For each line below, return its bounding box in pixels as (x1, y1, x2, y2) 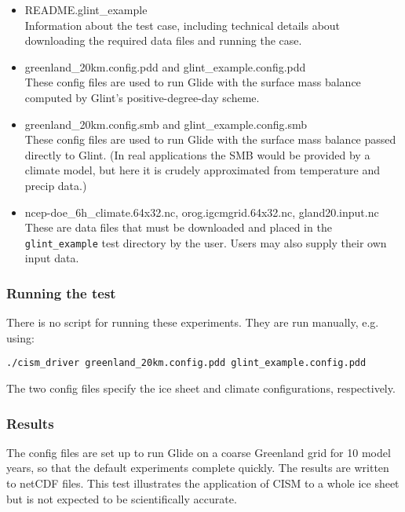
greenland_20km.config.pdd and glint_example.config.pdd (24, 58, 306, 75)
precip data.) (24, 177, 87, 193)
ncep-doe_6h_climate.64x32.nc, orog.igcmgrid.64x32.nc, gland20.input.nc (24, 203, 379, 220)
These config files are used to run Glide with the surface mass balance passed (24, 131, 396, 148)
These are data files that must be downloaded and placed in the (24, 219, 332, 236)
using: (6, 329, 35, 346)
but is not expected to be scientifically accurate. (6, 490, 237, 507)
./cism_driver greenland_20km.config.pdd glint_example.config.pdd (6, 357, 367, 369)
